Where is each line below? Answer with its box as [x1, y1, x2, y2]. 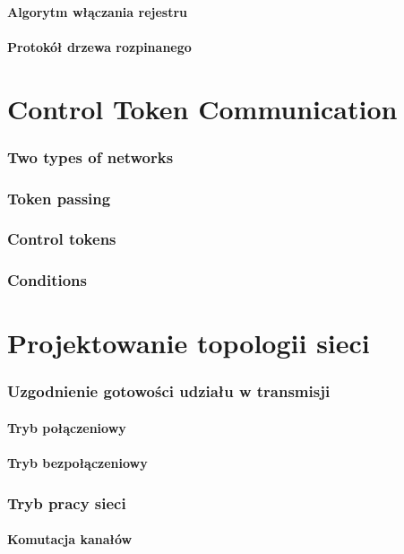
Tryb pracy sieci [7, 491, 126, 514]
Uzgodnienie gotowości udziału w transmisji [7, 380, 331, 403]
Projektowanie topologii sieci [7, 325, 370, 361]
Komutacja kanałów [7, 530, 133, 549]
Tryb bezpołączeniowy [7, 454, 148, 472]
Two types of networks [7, 145, 174, 168]
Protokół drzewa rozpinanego [7, 37, 192, 56]
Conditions [7, 269, 87, 291]
